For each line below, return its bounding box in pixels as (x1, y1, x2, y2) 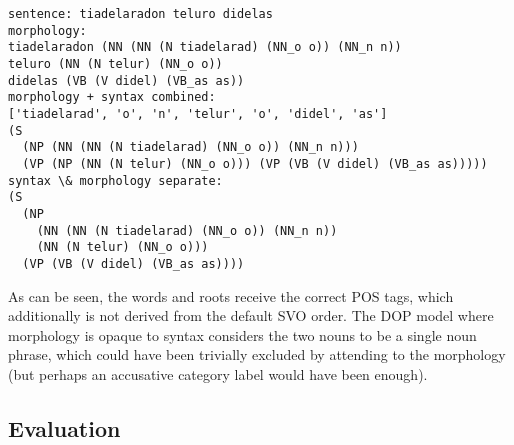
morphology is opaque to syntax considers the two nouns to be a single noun (8, 324, 477, 345)
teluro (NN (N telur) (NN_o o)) (8, 56, 223, 71)
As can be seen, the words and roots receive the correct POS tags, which (8, 285, 454, 306)
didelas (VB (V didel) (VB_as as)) (8, 73, 245, 88)
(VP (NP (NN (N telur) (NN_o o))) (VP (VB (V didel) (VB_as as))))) (22, 156, 488, 171)
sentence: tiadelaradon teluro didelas (8, 7, 273, 21)
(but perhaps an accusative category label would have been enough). (8, 363, 428, 384)
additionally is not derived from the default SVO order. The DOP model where (8, 305, 494, 326)
